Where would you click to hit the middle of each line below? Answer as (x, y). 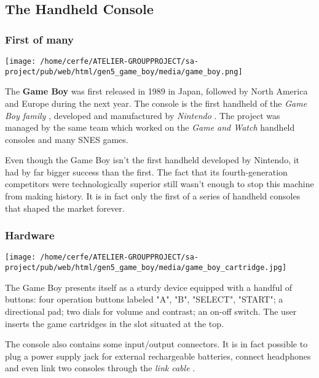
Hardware (30, 235)
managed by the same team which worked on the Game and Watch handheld (150, 127)
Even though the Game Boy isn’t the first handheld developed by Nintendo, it (152, 160)
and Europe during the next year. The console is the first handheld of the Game (156, 103)
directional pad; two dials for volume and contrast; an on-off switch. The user (151, 311)
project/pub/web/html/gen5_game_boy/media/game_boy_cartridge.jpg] (146, 268)
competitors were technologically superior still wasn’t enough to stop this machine (159, 184)
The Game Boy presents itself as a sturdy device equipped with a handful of (149, 287)
